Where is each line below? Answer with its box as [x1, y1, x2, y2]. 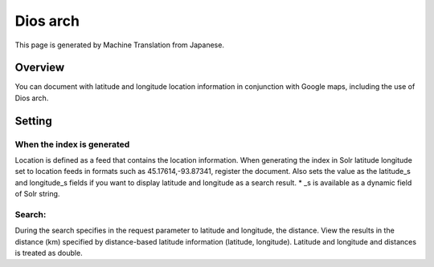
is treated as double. [14, 249, 84, 258]
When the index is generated [14, 139, 130, 150]
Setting [14, 114, 52, 127]
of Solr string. [14, 189, 60, 199]
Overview [14, 61, 65, 75]
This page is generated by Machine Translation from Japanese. [14, 40, 225, 50]
